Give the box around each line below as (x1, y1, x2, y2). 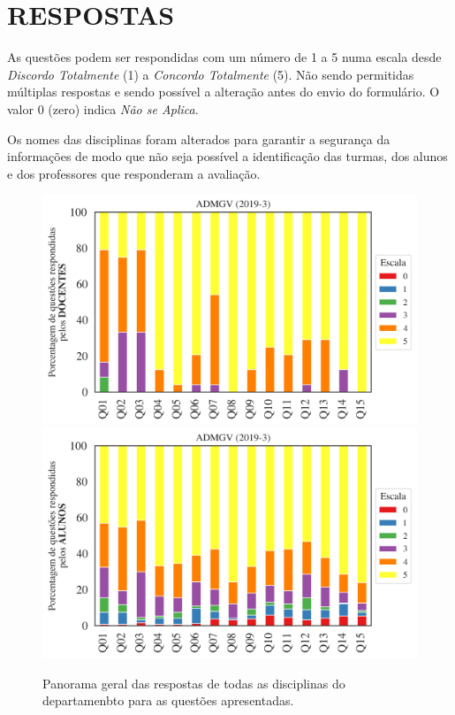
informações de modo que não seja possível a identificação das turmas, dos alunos (7, 147, 448, 165)
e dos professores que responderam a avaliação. (7, 164, 261, 182)
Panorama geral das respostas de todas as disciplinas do (42, 673, 345, 692)
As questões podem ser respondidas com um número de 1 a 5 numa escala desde (7, 48, 442, 66)
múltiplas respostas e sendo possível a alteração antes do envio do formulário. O (7, 82, 440, 101)
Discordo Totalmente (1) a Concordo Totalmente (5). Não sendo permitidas (7, 65, 414, 83)
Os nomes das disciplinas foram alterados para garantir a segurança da (7, 129, 391, 148)
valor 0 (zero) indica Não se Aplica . (7, 99, 199, 118)
